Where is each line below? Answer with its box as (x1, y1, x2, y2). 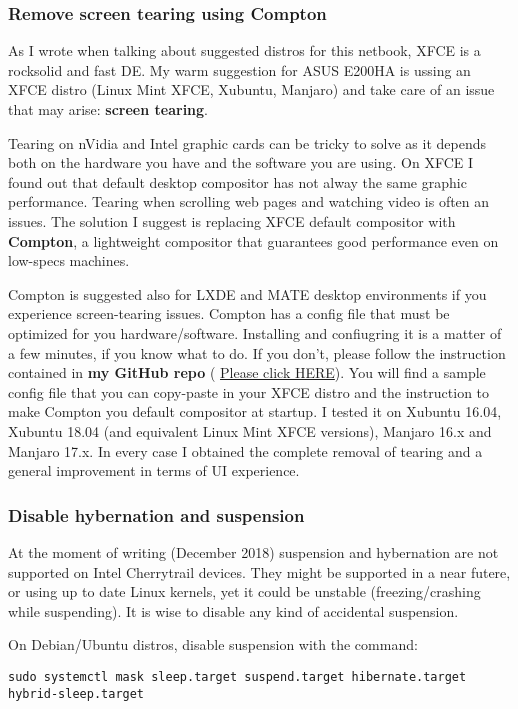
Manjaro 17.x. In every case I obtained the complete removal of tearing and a (8, 440, 483, 461)
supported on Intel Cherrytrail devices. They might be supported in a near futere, (8, 561, 511, 582)
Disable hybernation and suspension (8, 502, 305, 527)
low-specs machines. (8, 250, 130, 271)
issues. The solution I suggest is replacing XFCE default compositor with (8, 210, 456, 231)
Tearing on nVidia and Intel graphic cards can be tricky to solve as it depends (8, 132, 487, 153)
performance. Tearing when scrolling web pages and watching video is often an (8, 191, 490, 212)
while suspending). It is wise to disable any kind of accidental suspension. (8, 600, 459, 621)
